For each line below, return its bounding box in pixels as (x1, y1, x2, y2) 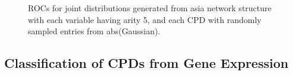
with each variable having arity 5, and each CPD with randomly (28, 13, 262, 25)
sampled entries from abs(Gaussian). (28, 25, 161, 37)
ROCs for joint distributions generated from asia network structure (28, 2, 272, 14)
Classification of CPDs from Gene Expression (4, 54, 289, 72)
